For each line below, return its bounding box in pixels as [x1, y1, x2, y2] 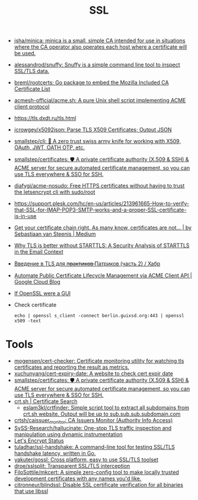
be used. [14, 50, 36, 57]
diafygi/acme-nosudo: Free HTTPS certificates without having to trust [14, 182, 185, 189]
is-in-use [14, 213, 37, 220]
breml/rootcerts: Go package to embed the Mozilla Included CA [14, 79, 170, 86]
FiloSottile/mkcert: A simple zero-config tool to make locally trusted [14, 469, 179, 476]
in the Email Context [14, 248, 63, 255]
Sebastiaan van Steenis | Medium [14, 230, 96, 238]
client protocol [14, 103, 50, 110]
